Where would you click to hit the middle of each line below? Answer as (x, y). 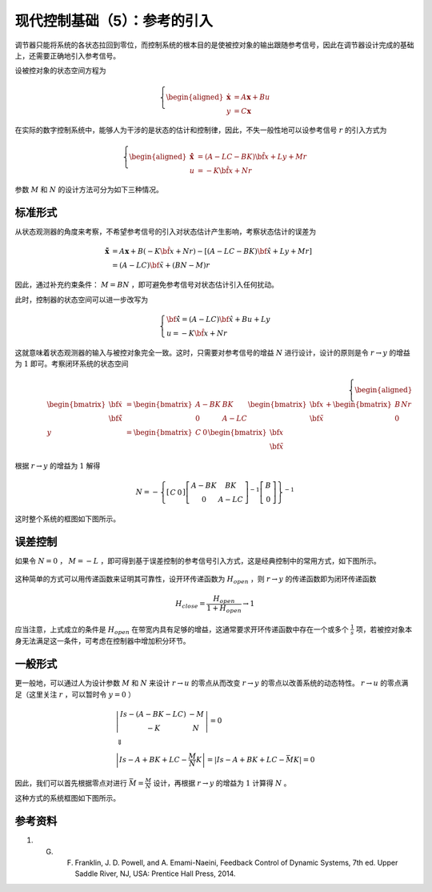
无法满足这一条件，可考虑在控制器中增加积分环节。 (106, 641)
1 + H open (224, 609)
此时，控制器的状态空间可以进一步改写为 (81, 299)
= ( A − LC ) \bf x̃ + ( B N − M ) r (161, 265)
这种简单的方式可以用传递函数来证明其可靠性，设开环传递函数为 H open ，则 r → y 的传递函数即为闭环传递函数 (196, 580)
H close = (190, 605)
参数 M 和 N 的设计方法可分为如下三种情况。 (89, 190)
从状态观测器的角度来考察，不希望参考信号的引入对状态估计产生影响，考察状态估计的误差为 (165, 231)
